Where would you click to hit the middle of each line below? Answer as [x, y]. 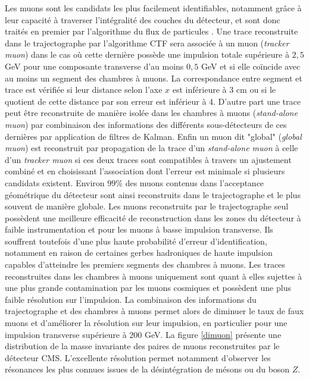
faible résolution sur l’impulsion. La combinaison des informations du [131, 299]
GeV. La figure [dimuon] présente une [213, 334]
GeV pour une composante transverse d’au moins [94, 66]
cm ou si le [256, 90]
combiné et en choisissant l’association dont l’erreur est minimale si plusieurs [145, 171]
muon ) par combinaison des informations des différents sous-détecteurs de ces [146, 124]
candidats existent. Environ [55, 182]
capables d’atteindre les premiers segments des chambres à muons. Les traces [145, 264]
